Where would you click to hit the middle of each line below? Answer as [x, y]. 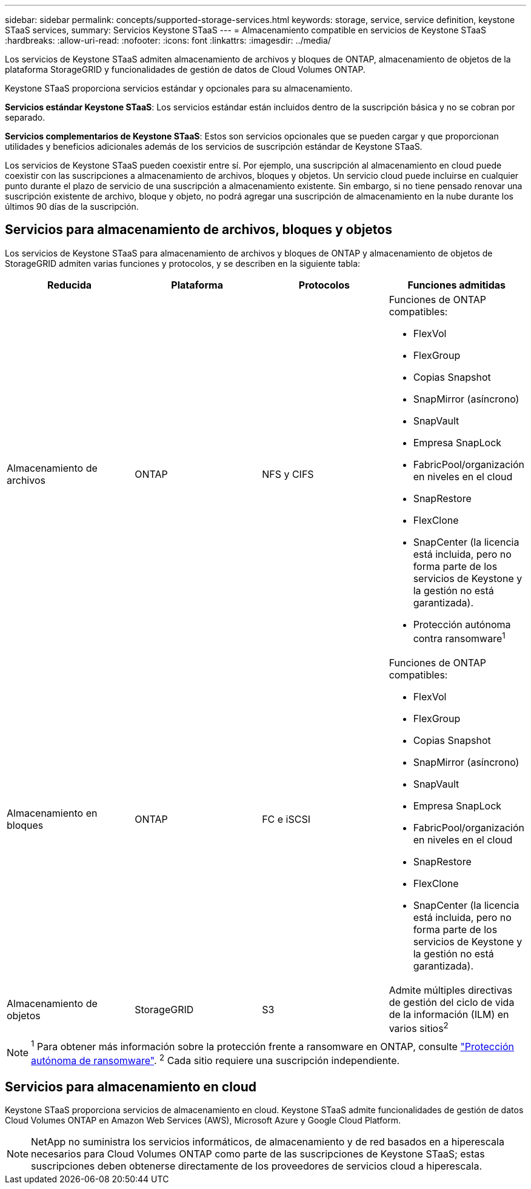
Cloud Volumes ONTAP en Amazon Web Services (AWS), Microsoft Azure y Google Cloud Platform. [203, 1120]
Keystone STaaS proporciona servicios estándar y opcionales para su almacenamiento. [179, 88]
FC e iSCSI [286, 819]
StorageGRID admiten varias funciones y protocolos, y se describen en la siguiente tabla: [183, 263]
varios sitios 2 [419, 1028]
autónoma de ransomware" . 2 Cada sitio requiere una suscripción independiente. [215, 1060]
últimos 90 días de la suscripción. [72, 206]
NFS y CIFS [288, 474]
